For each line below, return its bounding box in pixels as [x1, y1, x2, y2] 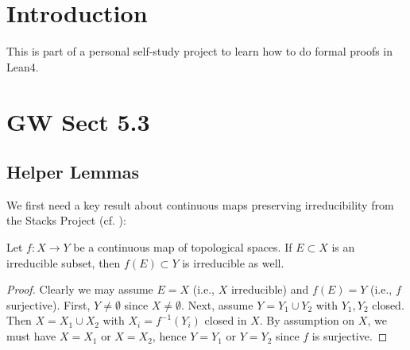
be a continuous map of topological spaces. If [73, 239, 292, 256]
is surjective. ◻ [311, 328, 388, 344]
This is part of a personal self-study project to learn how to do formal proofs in [6, 43, 393, 60]
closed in [204, 312, 247, 329]
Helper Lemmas [6, 160, 139, 184]
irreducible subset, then [6, 254, 121, 271]
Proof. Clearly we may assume [6, 281, 153, 298]
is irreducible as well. [182, 254, 284, 271]
